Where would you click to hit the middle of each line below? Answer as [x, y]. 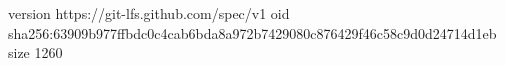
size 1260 [35, 52]
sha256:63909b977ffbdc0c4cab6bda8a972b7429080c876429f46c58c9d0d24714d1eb [252, 32]
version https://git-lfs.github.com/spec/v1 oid [149, 13]
